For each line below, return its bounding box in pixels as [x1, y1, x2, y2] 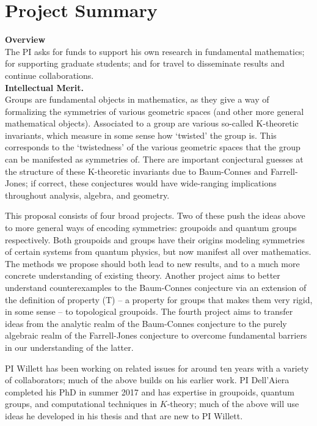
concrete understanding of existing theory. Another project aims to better [5, 269, 280, 282]
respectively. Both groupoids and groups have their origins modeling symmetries [5, 233, 305, 246]
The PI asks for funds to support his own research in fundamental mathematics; [5, 45, 305, 57]
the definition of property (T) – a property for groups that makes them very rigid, [5, 293, 313, 306]
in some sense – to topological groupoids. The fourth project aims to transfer [5, 305, 293, 318]
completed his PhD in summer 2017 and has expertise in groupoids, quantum [5, 385, 294, 398]
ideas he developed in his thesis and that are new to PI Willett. [5, 409, 243, 422]
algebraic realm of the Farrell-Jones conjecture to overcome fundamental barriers [5, 329, 307, 342]
